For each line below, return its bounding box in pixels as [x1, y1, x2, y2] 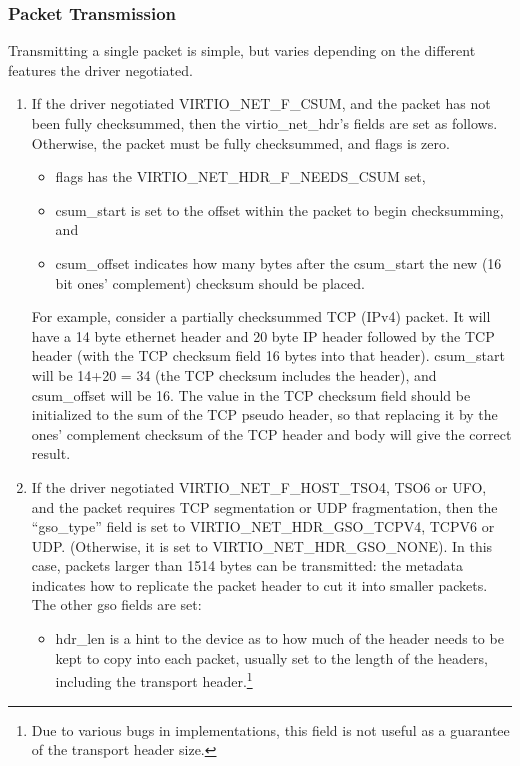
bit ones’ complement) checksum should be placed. [55, 272, 365, 293]
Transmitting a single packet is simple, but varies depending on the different [8, 40, 476, 61]
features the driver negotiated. [8, 59, 193, 80]
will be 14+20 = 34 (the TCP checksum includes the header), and [31, 364, 437, 385]
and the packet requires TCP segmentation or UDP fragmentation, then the [31, 496, 498, 517]
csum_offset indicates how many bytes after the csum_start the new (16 [55, 252, 502, 273]
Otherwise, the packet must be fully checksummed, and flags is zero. [31, 132, 450, 153]
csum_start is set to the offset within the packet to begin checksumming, [55, 199, 504, 220]
